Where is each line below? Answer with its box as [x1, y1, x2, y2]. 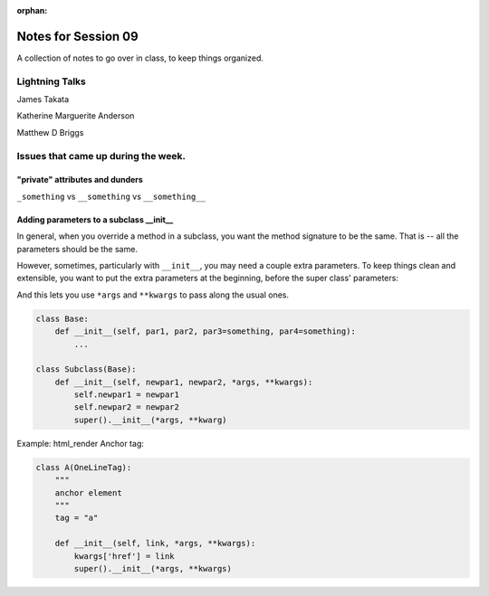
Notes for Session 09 [16, 28, 139, 44]
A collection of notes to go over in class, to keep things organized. [16, 52, 264, 63]
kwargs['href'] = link [73, 551, 176, 561]
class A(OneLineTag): [35, 462, 132, 472]
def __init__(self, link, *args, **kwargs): [54, 538, 256, 549]
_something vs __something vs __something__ [16, 191, 206, 202]
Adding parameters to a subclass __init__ [16, 213, 174, 225]
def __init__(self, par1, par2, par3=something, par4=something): [54, 326, 357, 336]
